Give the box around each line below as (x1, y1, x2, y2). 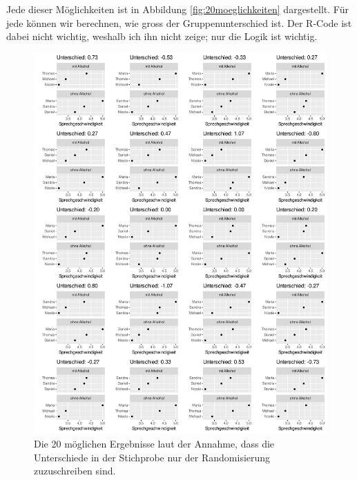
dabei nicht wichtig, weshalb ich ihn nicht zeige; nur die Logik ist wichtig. (6, 29, 318, 44)
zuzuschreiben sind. (34, 463, 116, 478)
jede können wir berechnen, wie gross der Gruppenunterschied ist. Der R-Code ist (6, 15, 352, 30)
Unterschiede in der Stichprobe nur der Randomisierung (34, 450, 271, 464)
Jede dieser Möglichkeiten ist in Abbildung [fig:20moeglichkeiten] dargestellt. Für (6, 2, 349, 16)
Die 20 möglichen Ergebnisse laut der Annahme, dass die (34, 436, 275, 451)
